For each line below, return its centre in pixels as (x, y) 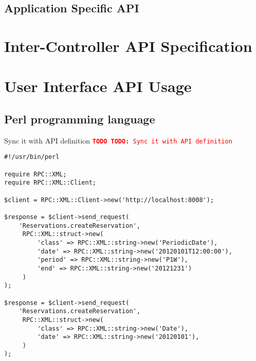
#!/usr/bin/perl (32, 157)
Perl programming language (80, 119)
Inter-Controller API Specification (128, 46)
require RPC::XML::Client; (50, 183)
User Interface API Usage (98, 86)
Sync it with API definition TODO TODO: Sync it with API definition (118, 140)
